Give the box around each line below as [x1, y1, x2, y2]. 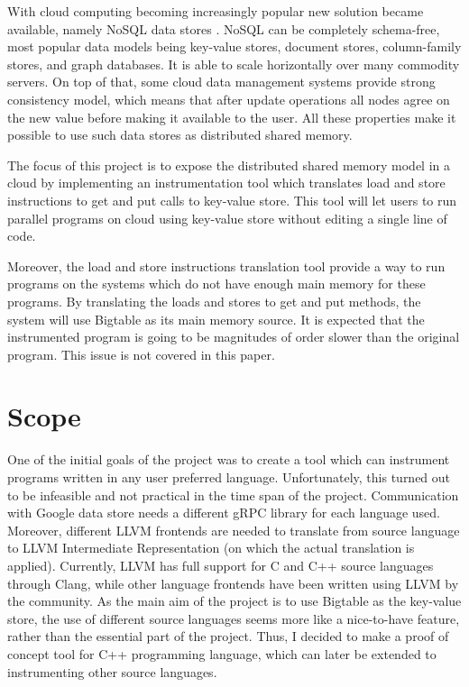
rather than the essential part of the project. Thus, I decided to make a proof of [7, 627, 449, 646]
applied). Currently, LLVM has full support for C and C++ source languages [7, 555, 434, 574]
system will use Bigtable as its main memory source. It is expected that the [7, 309, 425, 328]
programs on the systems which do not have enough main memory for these [7, 274, 426, 293]
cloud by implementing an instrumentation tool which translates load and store [7, 173, 446, 192]
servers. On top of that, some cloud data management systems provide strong [7, 72, 436, 91]
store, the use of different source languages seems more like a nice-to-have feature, [7, 609, 460, 627]
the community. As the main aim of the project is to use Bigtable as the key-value [7, 591, 462, 610]
